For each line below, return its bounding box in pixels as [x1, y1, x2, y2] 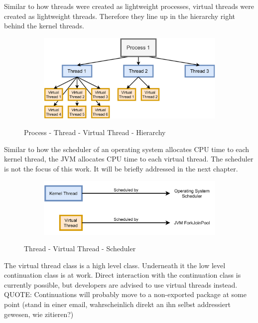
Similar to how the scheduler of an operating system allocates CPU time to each [4, 144, 250, 154]
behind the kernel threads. [4, 20, 84, 31]
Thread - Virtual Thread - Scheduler [24, 243, 136, 254]
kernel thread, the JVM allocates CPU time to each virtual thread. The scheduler [4, 154, 254, 164]
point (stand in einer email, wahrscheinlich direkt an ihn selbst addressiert [4, 299, 231, 310]
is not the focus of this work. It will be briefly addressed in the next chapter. [4, 163, 238, 174]
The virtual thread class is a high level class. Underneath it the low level [4, 260, 226, 270]
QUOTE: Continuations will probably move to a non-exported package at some [4, 289, 247, 300]
